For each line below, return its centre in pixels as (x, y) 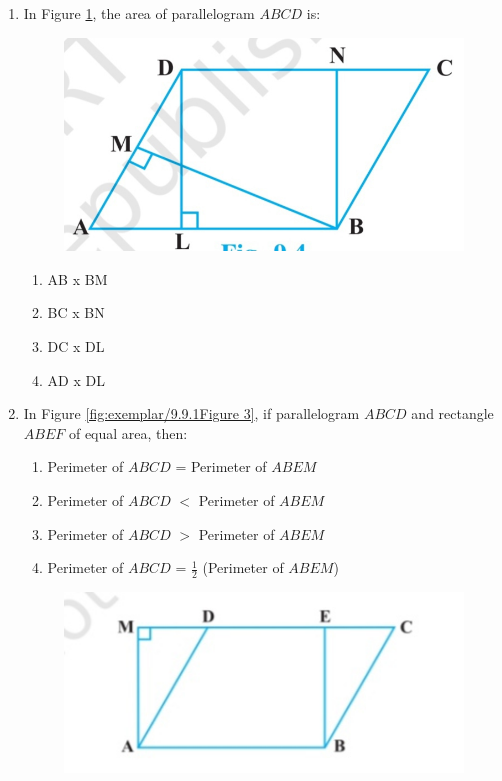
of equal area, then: (128, 432)
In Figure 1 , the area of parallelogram (139, 13)
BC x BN (76, 312)
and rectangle (452, 413)
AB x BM (77, 278)
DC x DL (76, 346)
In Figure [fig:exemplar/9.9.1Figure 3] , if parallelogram (191, 413)
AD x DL (76, 379)
